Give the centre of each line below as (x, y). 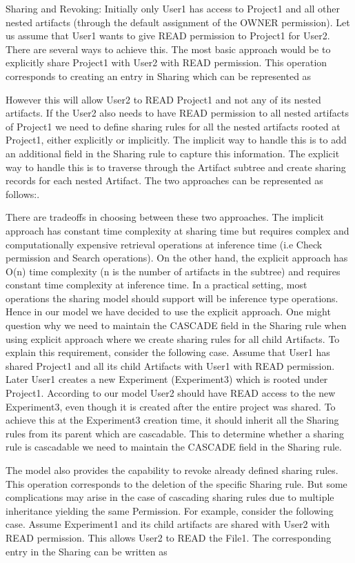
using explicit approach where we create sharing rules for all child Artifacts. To (173, 338)
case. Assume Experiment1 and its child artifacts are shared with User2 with (168, 524)
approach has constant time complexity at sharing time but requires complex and (177, 230)
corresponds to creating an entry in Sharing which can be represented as (159, 76)
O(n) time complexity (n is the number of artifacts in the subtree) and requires (173, 271)
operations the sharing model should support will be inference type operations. (172, 298)
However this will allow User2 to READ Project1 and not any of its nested (163, 99)
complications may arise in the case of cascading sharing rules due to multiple (170, 497)
